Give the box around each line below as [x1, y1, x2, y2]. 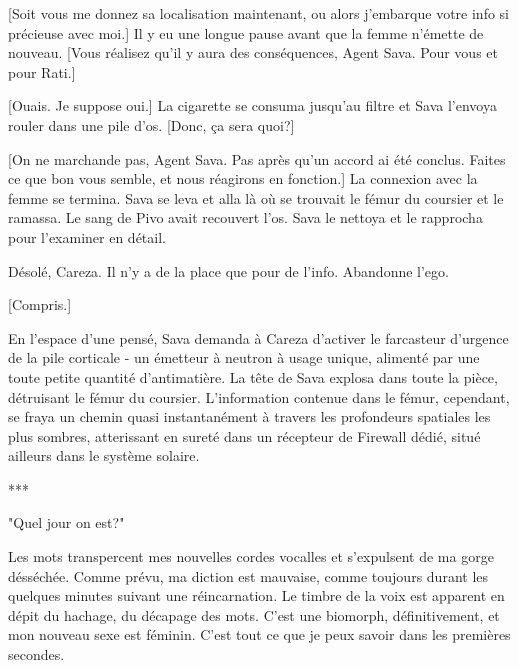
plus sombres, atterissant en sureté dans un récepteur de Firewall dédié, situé [8, 425, 481, 446]
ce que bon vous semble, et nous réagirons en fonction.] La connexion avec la [8, 168, 478, 189]
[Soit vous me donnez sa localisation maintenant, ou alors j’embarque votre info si [8, 3, 510, 23]
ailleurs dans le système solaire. [8, 445, 200, 466]
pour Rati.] [8, 61, 76, 82]
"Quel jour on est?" [8, 512, 125, 533]
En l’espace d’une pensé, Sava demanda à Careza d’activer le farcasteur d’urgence [8, 327, 509, 348]
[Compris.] [8, 294, 72, 315]
